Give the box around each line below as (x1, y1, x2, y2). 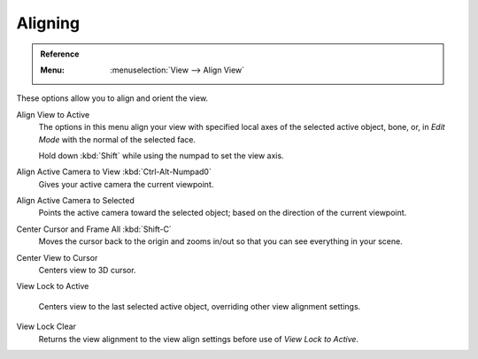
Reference (40, 49, 80, 59)
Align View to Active (16, 109, 90, 119)
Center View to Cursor (16, 252, 98, 263)
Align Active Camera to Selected (16, 195, 135, 206)
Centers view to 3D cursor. (38, 265, 136, 276)
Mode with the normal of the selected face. (38, 134, 197, 145)
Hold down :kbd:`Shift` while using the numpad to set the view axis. (38, 150, 284, 161)
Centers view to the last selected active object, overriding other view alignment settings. (38, 301, 361, 311)
